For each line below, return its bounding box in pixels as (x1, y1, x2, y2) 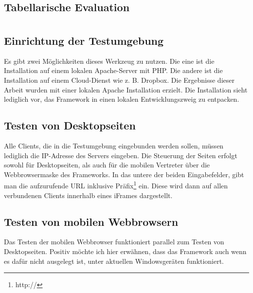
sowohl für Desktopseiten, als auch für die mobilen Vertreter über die (4, 160, 210, 170)
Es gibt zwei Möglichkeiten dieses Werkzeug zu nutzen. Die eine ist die (4, 55, 215, 66)
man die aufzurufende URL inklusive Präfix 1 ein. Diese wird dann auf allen (4, 179, 228, 190)
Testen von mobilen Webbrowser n (4, 214, 179, 229)
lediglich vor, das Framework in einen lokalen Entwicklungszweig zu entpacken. (4, 94, 239, 104)
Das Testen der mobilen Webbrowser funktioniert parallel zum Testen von (4, 237, 224, 247)
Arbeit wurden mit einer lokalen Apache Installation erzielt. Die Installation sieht (4, 84, 248, 94)
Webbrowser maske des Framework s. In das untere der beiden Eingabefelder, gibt (4, 169, 244, 179)
